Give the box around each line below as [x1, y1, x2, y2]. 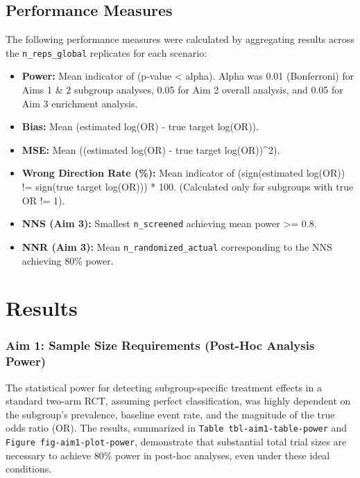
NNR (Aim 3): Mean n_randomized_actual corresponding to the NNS [22, 239, 332, 254]
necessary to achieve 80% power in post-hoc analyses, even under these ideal [6, 448, 330, 462]
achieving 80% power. [22, 253, 114, 267]
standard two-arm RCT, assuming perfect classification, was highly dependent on [6, 393, 351, 408]
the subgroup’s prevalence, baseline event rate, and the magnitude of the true [6, 407, 335, 421]
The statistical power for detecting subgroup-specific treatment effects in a [6, 380, 322, 394]
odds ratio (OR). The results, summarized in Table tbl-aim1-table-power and [6, 421, 348, 435]
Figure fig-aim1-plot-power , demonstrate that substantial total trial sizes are [6, 434, 347, 449]
